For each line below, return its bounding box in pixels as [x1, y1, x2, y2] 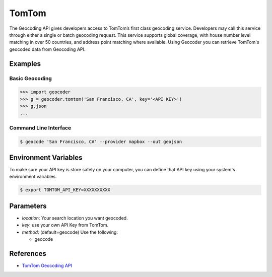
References [9, 249, 46, 258]
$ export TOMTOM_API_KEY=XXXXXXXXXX [20, 187, 111, 193]
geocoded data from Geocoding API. [9, 46, 86, 52]
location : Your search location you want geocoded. [22, 215, 128, 221]
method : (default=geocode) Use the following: [22, 229, 118, 235]
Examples [9, 59, 41, 68]
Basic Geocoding [9, 75, 52, 82]
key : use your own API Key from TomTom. [22, 222, 108, 228]
